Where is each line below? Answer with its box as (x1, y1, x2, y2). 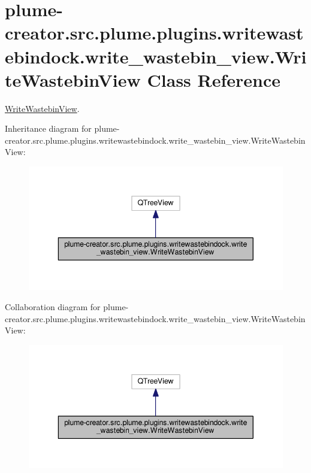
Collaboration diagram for (5, 301, 101, 313)
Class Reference (147, 67, 281, 92)
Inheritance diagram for (5, 122, 92, 135)
